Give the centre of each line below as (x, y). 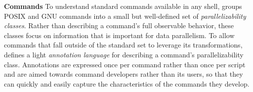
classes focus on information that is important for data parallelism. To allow (119, 35)
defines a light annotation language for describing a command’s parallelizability (124, 54)
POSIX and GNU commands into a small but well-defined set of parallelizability (125, 16)
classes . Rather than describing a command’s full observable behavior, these (119, 25)
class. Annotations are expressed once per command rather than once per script (125, 64)
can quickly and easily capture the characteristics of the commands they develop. (127, 83)
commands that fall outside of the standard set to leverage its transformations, (123, 45)
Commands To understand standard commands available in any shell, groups (123, 6)
